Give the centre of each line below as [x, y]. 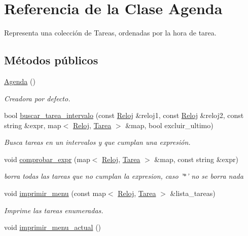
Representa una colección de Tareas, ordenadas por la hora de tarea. [110, 33]
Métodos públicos [51, 60]
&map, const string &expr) [196, 159]
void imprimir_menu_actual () [53, 227]
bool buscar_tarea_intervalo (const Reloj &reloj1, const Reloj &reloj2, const [124, 115]
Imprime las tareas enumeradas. [54, 210]
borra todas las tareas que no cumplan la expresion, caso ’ [94, 176]
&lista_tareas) [193, 193]
